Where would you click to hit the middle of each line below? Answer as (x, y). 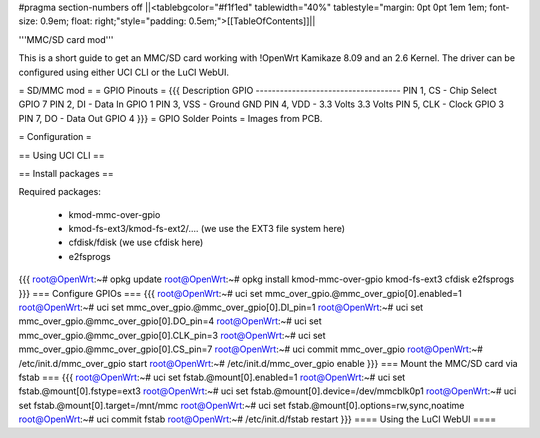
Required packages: (60, 192)
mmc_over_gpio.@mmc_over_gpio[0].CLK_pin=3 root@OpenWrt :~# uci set (172, 335)
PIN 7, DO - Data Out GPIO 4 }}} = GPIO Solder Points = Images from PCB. (170, 118)
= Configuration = (55, 137)
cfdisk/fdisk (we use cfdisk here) (136, 242)
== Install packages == (66, 173)
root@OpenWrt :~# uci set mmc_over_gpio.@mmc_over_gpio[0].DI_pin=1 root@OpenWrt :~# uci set (221, 307)
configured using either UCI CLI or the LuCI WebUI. (124, 72)
